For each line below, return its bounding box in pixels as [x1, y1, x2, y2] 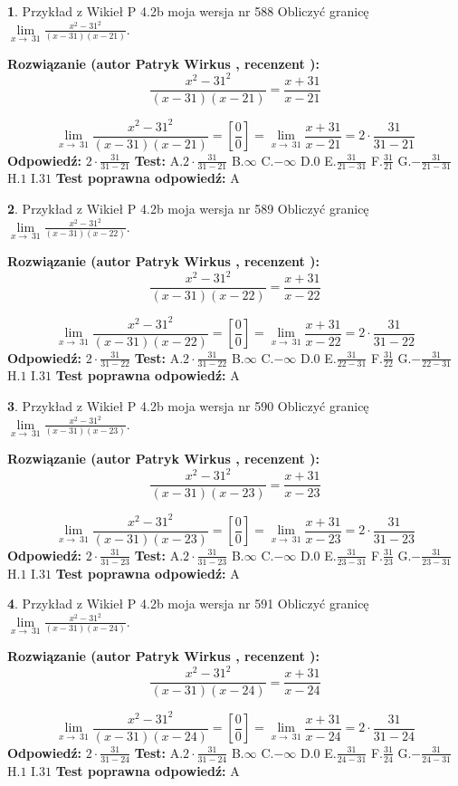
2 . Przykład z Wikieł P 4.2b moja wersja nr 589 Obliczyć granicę [7, 199, 369, 218]
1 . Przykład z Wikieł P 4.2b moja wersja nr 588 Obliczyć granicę [7, 2, 369, 20]
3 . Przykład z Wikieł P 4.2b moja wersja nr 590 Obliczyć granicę [7, 397, 369, 416]
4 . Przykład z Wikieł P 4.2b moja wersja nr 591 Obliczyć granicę [7, 594, 369, 613]
